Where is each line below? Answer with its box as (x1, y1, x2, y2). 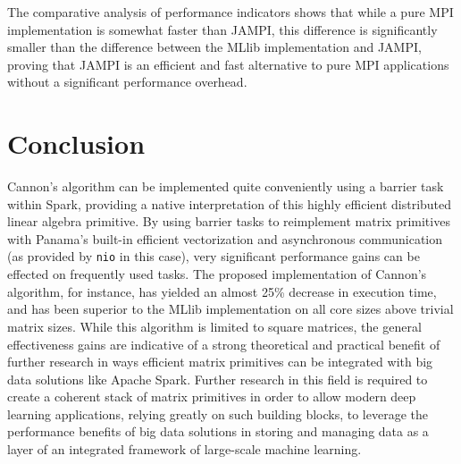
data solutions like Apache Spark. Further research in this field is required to (7, 369, 428, 388)
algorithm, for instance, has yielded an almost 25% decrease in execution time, (7, 282, 437, 300)
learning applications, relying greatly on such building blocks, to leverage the (7, 404, 428, 423)
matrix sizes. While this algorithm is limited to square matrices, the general (7, 316, 422, 335)
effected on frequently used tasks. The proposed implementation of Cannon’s (7, 265, 427, 283)
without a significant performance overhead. (7, 72, 247, 91)
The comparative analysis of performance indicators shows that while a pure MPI (7, 3, 454, 21)
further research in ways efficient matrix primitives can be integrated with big (7, 352, 433, 371)
